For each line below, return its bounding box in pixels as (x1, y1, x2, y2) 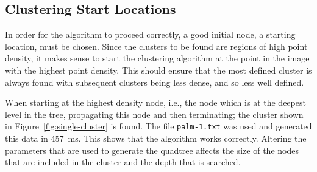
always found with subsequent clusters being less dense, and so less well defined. (5, 75, 304, 88)
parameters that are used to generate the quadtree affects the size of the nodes (5, 143, 299, 156)
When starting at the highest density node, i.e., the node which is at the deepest (5, 96, 306, 109)
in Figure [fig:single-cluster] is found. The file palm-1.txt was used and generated (5, 120, 312, 132)
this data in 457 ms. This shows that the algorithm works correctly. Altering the (5, 132, 307, 145)
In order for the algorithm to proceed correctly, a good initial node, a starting (5, 28, 296, 41)
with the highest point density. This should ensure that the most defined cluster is (5, 63, 312, 76)
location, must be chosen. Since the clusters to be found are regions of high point (5, 40, 308, 52)
